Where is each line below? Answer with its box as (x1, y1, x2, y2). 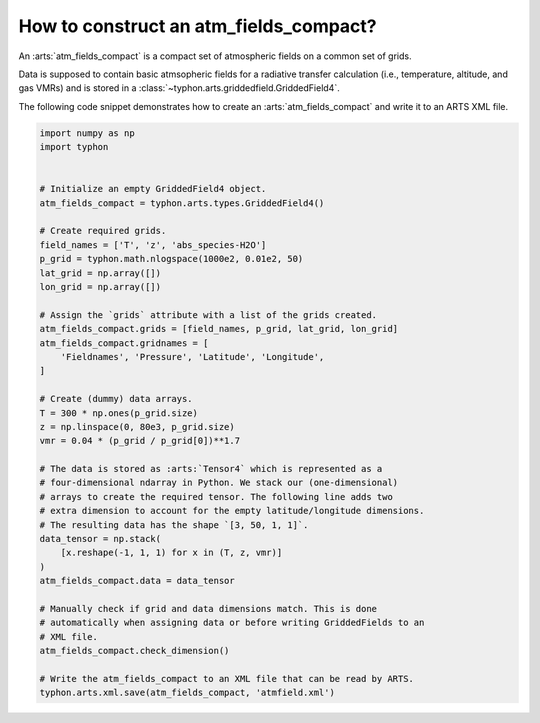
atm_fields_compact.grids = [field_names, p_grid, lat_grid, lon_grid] (39, 323, 399, 335)
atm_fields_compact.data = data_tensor (39, 575, 235, 587)
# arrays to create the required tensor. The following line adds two (39, 491, 394, 502)
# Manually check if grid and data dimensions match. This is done (39, 603, 378, 614)
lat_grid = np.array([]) (39, 267, 162, 279)
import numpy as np (39, 127, 135, 139)
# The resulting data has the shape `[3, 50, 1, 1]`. (39, 519, 309, 530)
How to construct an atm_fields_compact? (18, 15, 377, 37)
